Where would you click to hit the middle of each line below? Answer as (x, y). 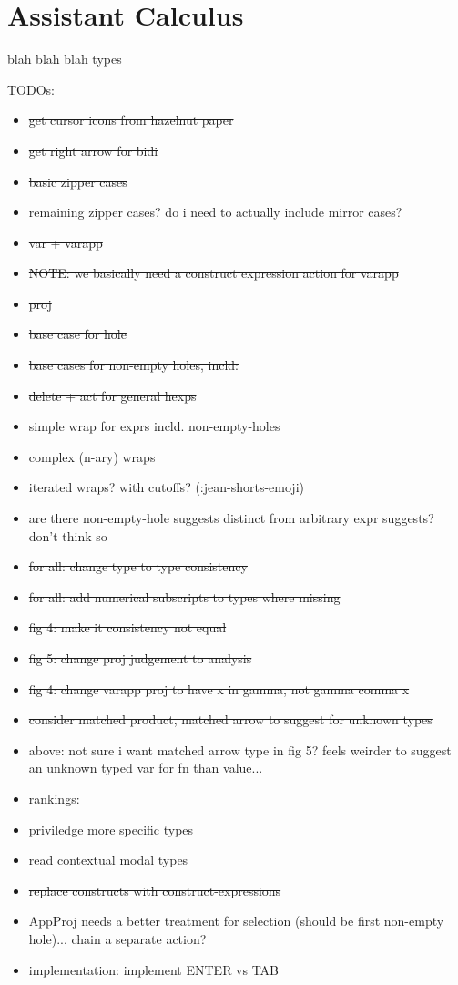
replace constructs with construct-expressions (155, 890)
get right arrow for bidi (93, 150)
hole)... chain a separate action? (117, 938)
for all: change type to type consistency (138, 566)
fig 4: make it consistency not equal (127, 627)
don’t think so (68, 535)
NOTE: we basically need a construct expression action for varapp (214, 273)
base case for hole (77, 334)
